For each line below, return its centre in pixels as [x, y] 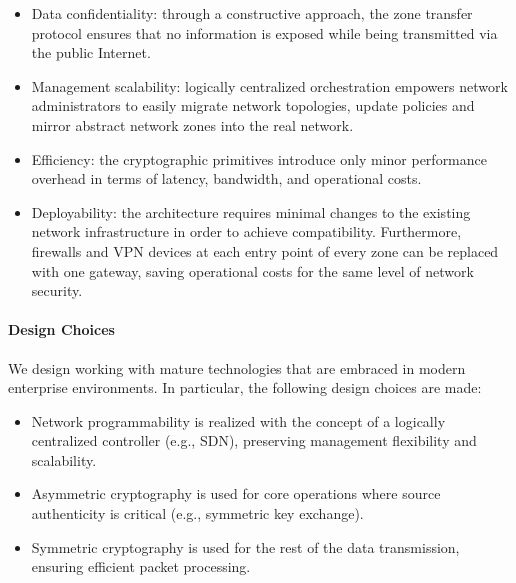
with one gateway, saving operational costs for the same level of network [252, 270]
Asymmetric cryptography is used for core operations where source [236, 493]
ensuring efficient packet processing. [141, 566]
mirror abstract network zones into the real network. [192, 124]
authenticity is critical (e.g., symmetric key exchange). [197, 513]
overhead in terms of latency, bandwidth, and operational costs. [226, 178]
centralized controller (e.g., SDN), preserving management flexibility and [254, 440]
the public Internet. [91, 52]
